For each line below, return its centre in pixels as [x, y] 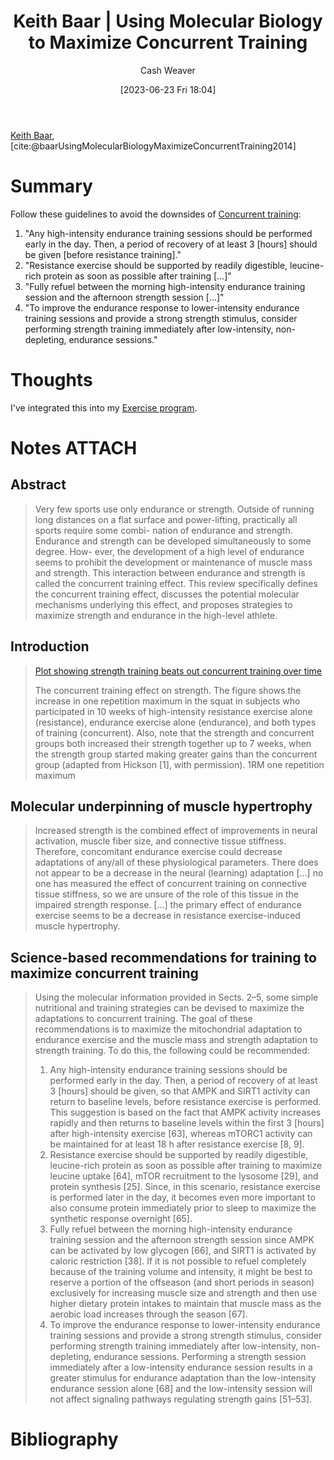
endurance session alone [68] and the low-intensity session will [181, 1389]
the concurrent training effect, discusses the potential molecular [167, 594]
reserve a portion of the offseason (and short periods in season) [182, 1282]
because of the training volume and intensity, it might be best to [181, 1272]
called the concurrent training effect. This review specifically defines [176, 583]
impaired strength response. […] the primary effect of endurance [168, 905]
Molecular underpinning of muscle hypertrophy [161, 806]
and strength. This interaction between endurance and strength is [170, 572]
